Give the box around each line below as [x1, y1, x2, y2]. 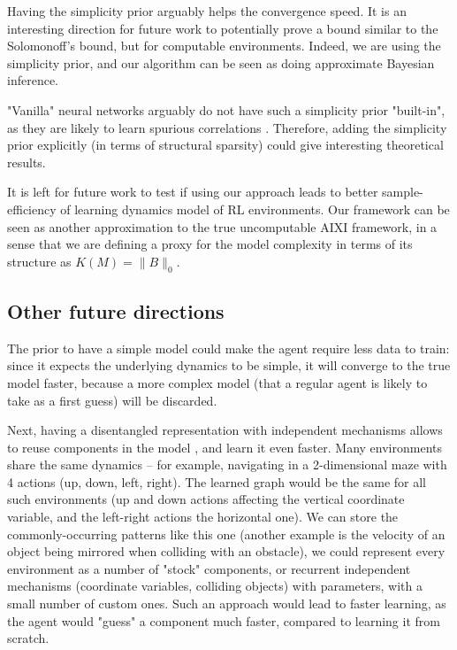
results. [7, 152, 46, 171]
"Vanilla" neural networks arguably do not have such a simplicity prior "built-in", [7, 100, 446, 119]
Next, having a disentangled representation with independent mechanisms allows [7, 421, 443, 439]
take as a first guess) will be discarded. [7, 391, 217, 409]
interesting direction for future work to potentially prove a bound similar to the [7, 19, 438, 37]
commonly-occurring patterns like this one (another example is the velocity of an [7, 524, 446, 543]
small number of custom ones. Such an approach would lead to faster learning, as [7, 594, 446, 613]
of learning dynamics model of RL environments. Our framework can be [60, 199, 450, 218]
